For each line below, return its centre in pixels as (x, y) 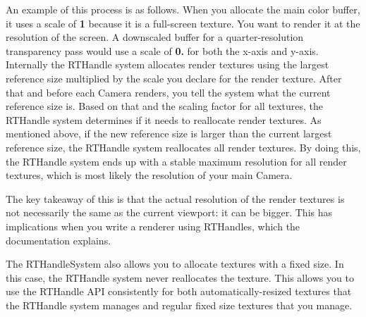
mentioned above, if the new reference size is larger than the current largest (169, 133)
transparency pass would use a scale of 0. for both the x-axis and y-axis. (162, 50)
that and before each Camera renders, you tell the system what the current (168, 92)
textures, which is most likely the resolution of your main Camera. (149, 175)
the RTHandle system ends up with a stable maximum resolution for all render (176, 161)
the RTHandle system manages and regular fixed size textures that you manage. (179, 305)
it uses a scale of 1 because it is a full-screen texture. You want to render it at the (183, 23)
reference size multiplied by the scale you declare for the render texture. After (174, 78)
